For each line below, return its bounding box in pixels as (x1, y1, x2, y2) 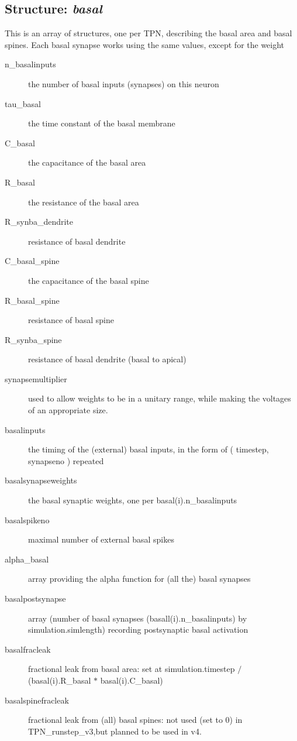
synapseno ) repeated (28, 454, 104, 466)
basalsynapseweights (5, 474, 77, 486)
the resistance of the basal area (28, 195, 139, 208)
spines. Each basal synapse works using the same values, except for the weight (5, 38, 285, 50)
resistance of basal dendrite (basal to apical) (28, 353, 187, 365)
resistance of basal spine (28, 314, 114, 326)
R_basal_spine (5, 294, 60, 306)
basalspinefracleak (5, 694, 69, 706)
